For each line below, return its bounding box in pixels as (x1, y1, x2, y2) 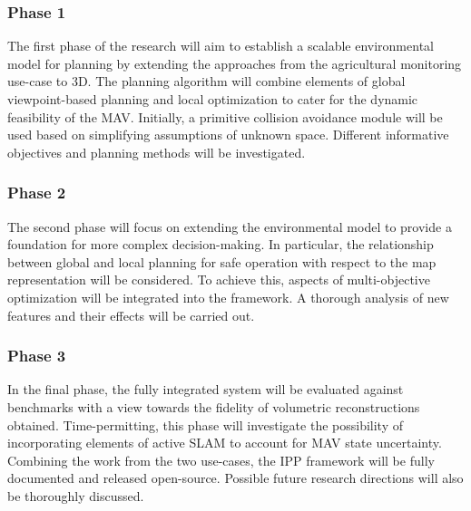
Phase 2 (7, 181, 66, 204)
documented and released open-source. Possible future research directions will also (7, 468, 464, 487)
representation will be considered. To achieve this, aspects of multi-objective (7, 270, 430, 289)
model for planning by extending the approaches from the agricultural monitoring (7, 53, 462, 72)
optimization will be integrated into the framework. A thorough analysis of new (7, 287, 449, 306)
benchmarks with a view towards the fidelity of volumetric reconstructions (7, 397, 420, 416)
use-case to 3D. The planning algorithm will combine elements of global (7, 72, 406, 91)
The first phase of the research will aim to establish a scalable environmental (7, 36, 434, 55)
